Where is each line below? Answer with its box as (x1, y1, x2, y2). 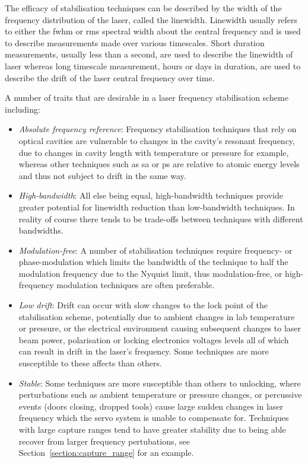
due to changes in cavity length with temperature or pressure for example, (18, 146, 289, 158)
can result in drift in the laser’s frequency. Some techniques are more (18, 345, 269, 357)
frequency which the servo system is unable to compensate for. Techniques (18, 411, 289, 424)
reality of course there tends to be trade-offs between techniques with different (18, 212, 303, 225)
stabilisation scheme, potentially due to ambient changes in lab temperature (18, 310, 295, 322)
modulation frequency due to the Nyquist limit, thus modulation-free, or (18, 267, 282, 279)
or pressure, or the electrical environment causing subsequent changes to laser (18, 322, 301, 334)
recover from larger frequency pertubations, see (18, 435, 190, 447)
